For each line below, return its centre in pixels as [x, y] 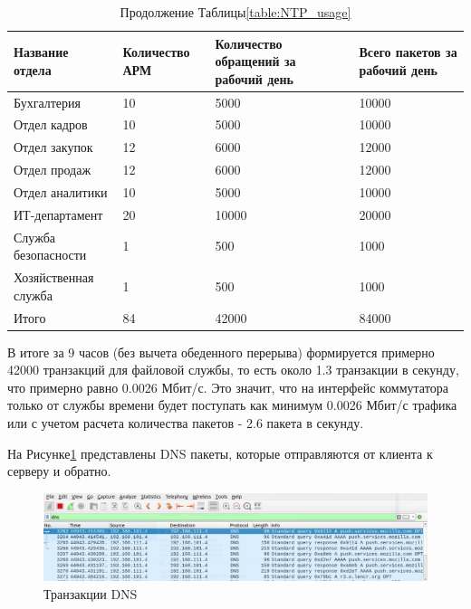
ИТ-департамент [58, 214]
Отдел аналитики [61, 192]
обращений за [255, 61]
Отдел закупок [53, 147]
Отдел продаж [53, 170]
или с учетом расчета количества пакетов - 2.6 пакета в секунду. [186, 423]
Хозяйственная [54, 277]
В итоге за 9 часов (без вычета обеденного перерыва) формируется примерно [221, 352]
